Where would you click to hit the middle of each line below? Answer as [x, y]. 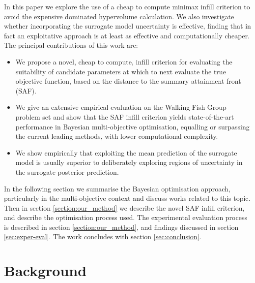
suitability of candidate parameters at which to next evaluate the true [121, 71]
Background [45, 270]
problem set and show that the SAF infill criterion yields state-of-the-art [125, 116]
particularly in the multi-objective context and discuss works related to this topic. [127, 198]
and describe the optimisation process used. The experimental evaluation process [126, 217]
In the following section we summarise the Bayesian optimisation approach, [117, 188]
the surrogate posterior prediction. [67, 172]
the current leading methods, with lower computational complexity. [117, 136]
